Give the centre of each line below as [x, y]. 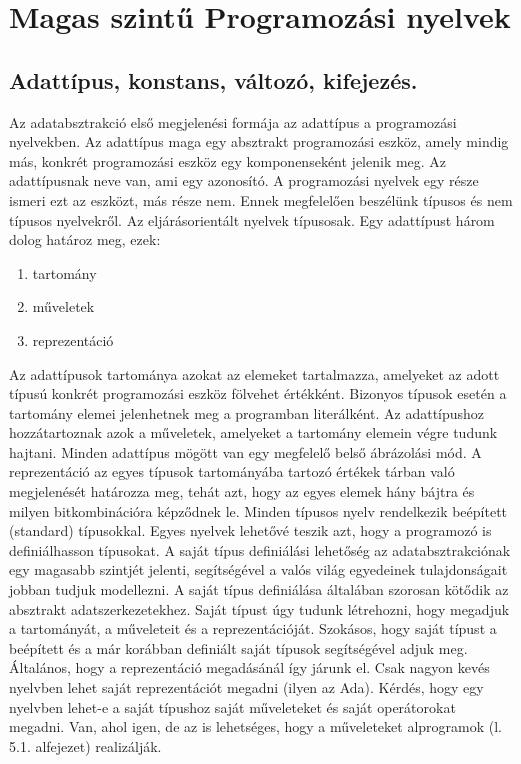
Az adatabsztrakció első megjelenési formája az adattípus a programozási [233, 121]
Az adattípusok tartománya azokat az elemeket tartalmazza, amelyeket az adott [254, 373]
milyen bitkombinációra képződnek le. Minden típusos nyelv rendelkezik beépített [258, 510]
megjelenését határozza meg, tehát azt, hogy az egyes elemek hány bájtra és [242, 491]
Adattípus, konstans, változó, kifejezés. [213, 79]
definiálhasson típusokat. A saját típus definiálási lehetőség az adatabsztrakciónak [260, 549]
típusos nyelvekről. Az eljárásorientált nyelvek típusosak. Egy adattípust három [252, 219]
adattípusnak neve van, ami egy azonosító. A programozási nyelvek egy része [244, 180]
